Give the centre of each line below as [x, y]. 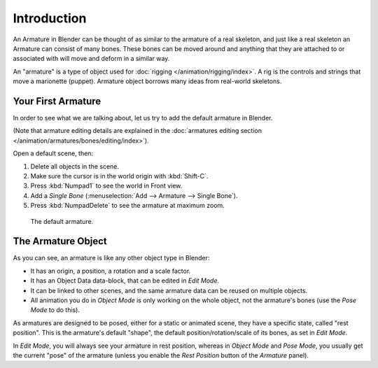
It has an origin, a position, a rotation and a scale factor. [111, 271]
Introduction [50, 18]
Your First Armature [57, 101]
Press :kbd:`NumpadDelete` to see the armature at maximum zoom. [128, 206]
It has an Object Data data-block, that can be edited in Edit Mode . [125, 281]
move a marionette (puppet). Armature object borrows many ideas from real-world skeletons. [147, 81]
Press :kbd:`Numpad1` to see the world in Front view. [106, 186]
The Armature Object [60, 241]
